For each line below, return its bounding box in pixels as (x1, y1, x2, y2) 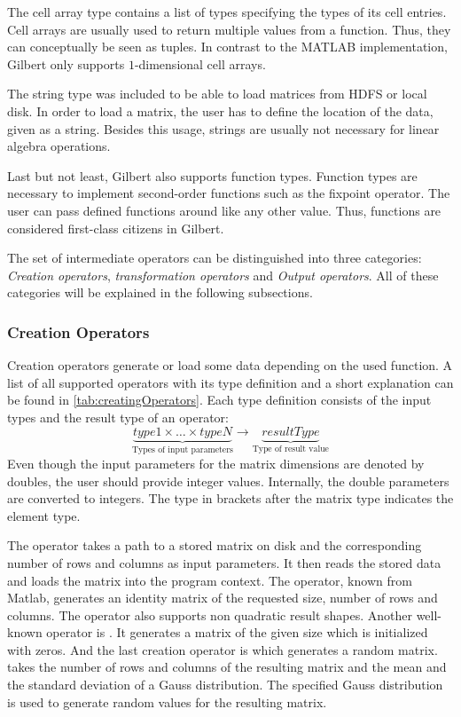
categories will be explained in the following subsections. (7, 283, 313, 302)
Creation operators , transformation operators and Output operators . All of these (7, 265, 439, 284)
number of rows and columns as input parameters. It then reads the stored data (7, 553, 441, 571)
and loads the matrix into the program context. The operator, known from (7, 571, 412, 589)
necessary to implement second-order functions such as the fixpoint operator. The (7, 184, 450, 202)
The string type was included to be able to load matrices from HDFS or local (7, 84, 427, 103)
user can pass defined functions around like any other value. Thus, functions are (7, 201, 441, 219)
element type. (7, 506, 81, 524)
